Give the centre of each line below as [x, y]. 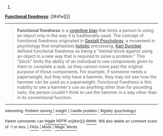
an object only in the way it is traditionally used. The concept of [80, 35]
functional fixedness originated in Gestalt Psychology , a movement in [86, 41]
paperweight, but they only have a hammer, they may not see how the [87, 77]
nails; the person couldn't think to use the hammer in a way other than [87, 92]
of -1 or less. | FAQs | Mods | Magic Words [41, 127]
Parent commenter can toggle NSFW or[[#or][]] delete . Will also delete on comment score [81, 121]
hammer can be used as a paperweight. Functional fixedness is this [84, 82]
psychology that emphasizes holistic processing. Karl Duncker [79, 46]
